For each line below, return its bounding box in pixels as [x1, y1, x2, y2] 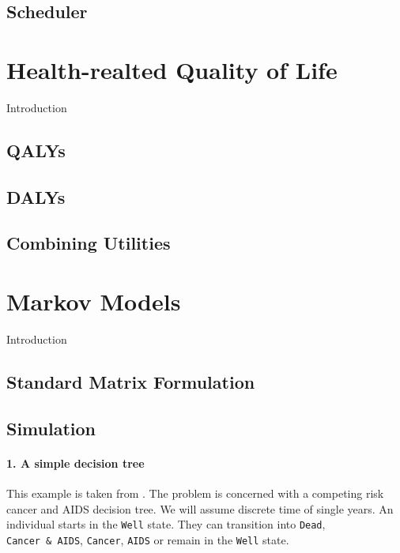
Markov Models [6, 285, 181, 318]
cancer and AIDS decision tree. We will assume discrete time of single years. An [6, 500, 394, 517]
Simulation [6, 416, 96, 440]
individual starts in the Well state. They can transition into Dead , [6, 516, 326, 532]
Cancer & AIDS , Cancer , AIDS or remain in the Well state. [6, 531, 289, 547]
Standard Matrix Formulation [6, 369, 255, 393]
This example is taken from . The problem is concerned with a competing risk [6, 484, 384, 501]
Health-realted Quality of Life [6, 53, 338, 85]
